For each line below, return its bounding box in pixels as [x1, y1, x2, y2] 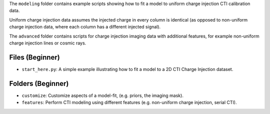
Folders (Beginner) [9, 79, 69, 87]
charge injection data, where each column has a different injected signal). [9, 24, 161, 30]
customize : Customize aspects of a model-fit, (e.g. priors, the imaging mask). [21, 92, 183, 98]
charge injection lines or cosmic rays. [9, 40, 86, 46]
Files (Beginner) [9, 53, 60, 61]
